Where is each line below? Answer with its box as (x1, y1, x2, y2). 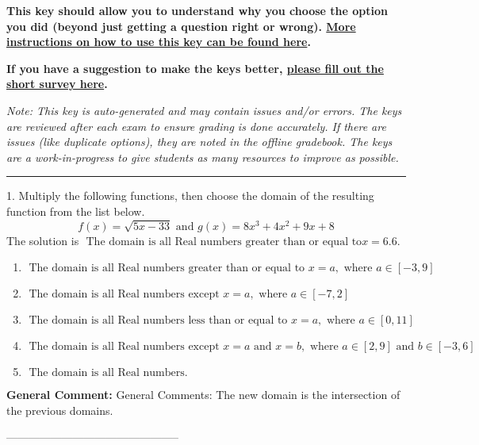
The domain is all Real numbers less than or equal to (29, 315, 288, 327)
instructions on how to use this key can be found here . (6, 33, 311, 50)
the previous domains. (6, 401, 113, 418)
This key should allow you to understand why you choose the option (6, 2, 389, 18)
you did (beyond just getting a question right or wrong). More (6, 17, 356, 34)
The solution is (6, 232, 79, 248)
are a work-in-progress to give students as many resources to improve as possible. (6, 148, 399, 165)
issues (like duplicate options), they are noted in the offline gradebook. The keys (6, 133, 393, 150)
